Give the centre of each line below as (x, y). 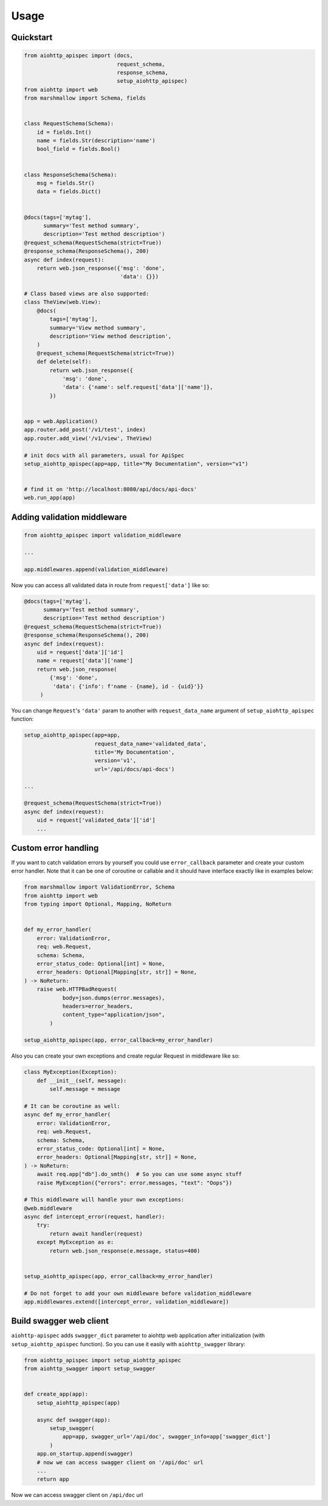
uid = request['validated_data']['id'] (96, 820)
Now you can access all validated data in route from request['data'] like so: (110, 585)
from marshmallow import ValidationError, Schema (99, 887)
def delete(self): (64, 362)
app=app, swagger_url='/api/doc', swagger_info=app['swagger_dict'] (166, 1437)
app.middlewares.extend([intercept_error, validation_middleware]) (127, 1301)
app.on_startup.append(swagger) (85, 1454)
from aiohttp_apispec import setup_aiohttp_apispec (103, 1360)
